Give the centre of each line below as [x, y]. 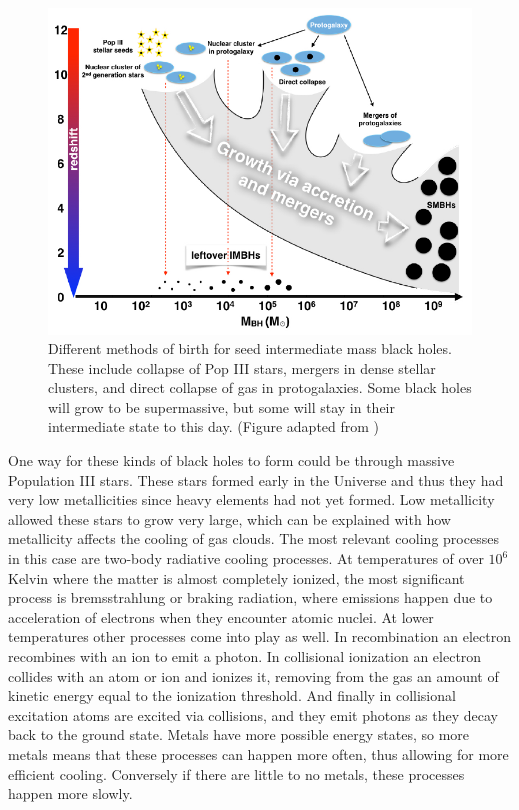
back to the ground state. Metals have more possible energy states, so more [239, 734]
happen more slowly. [70, 793]
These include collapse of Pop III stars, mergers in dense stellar [242, 367]
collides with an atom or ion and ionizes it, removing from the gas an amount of [253, 675]
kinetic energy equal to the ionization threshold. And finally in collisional [232, 695]
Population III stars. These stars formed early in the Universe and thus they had [256, 479]
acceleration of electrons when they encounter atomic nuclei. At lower [221, 616]
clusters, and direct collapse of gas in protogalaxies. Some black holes [260, 387]
